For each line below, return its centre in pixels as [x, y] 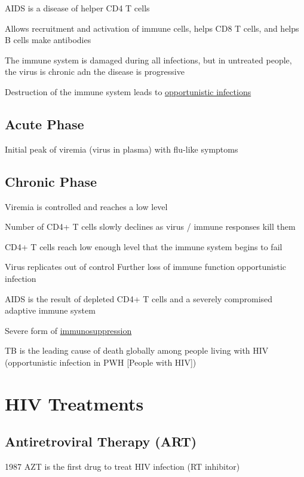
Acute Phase [44, 124]
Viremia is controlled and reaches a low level [86, 206]
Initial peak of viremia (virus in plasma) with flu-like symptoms [122, 149]
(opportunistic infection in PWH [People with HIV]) [101, 362]
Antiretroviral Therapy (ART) [101, 441]
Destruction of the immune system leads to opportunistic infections [128, 91]
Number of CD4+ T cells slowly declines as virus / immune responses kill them [150, 227]
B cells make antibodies [48, 40]
